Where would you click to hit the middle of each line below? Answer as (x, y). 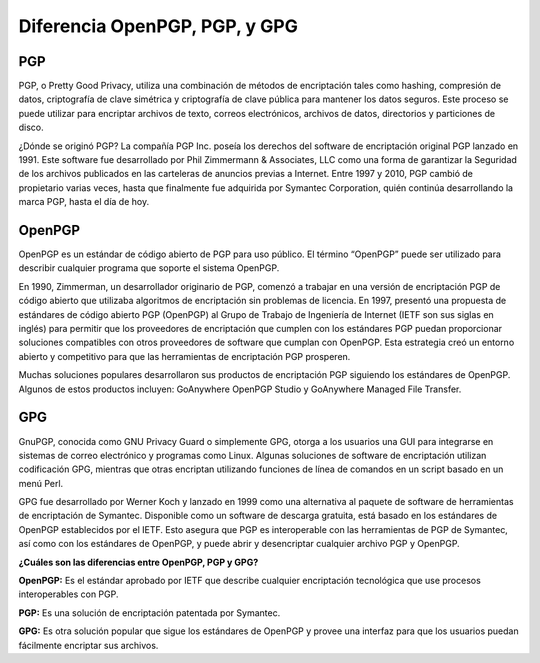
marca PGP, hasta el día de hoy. (84, 202)
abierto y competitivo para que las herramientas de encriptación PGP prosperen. (184, 356)
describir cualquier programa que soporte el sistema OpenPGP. (149, 268)
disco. (31, 127)
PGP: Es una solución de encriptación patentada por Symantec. (149, 612)
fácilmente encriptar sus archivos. (88, 645)
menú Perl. (41, 483)
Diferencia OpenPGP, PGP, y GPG (158, 26)
